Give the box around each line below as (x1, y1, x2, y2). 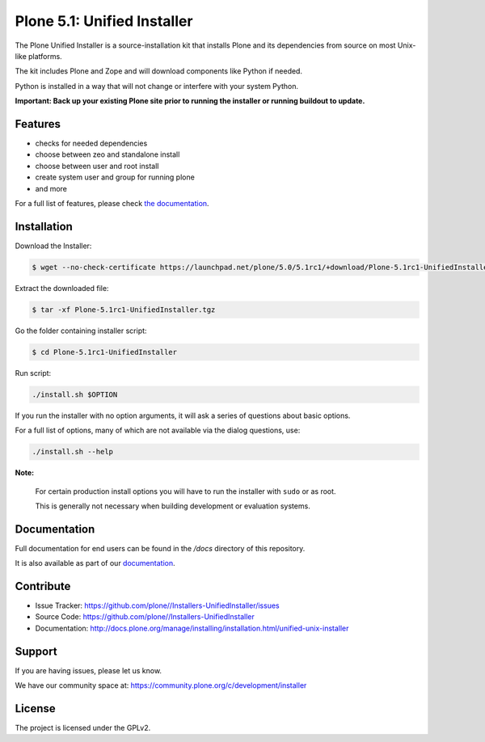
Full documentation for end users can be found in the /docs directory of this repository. (15, 543, 306, 553)
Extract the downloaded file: (15, 283, 109, 293)
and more (35, 183, 68, 193)
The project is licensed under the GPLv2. (15, 723, 151, 733)
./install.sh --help (32, 447, 113, 457)
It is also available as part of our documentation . (15, 559, 175, 568)
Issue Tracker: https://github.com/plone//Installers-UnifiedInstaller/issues (35, 601, 280, 610)
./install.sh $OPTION (32, 390, 118, 399)
